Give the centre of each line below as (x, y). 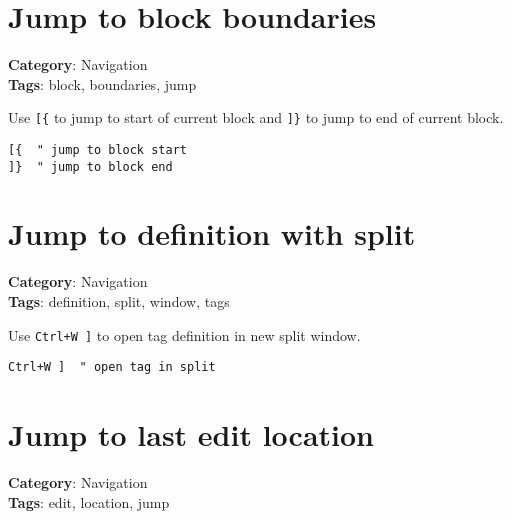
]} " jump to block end (90, 166)
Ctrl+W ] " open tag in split (112, 367)
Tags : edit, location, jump (89, 501)
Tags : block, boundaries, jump (102, 83)
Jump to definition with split (212, 233)
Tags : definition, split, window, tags (119, 301)
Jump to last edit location (191, 434)
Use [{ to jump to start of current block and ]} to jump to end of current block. (256, 117)
